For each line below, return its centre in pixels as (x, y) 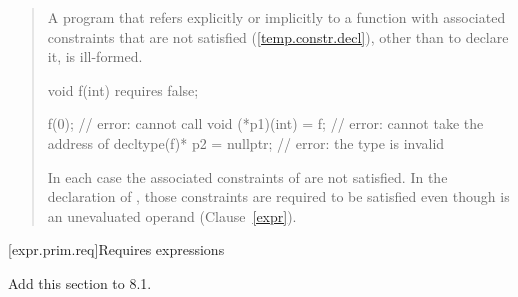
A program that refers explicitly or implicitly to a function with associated (276, 17)
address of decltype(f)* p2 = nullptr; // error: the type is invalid (246, 142)
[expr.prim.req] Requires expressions (116, 249)
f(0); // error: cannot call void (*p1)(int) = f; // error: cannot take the (265, 123)
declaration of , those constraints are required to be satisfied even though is (278, 196)
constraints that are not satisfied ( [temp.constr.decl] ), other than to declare (278, 36)
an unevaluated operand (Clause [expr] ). (172, 215)
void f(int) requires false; (123, 89)
